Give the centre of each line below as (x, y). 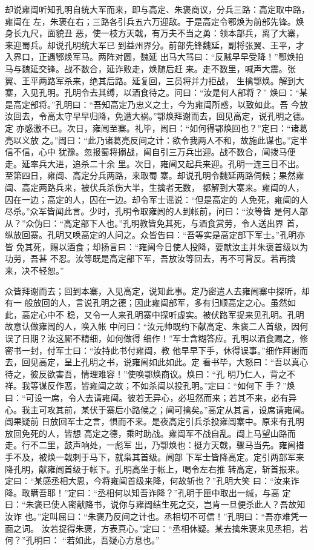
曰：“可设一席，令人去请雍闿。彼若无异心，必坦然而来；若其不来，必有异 (151, 397)
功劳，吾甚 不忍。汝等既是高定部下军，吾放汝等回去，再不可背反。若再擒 (150, 258)
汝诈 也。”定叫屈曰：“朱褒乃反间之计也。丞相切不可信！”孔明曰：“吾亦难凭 (152, 516)
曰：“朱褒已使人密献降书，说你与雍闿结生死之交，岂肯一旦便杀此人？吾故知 (155, 504)
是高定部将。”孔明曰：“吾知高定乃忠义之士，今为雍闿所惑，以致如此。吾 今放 (156, 104)
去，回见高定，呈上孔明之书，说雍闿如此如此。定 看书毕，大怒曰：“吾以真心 (157, 362)
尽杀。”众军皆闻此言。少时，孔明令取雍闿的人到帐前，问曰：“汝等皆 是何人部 (156, 211)
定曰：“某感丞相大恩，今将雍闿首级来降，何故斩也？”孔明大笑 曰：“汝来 (148, 481)
